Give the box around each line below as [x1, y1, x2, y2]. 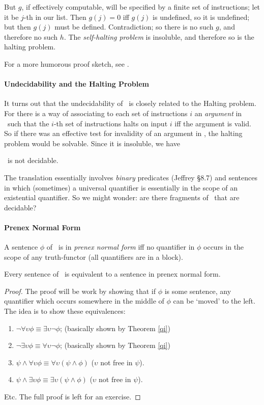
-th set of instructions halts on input [53, 118, 168, 128]
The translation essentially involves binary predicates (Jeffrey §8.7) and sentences [4, 172, 257, 182]
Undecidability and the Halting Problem [4, 78, 149, 89]
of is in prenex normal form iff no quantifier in [46, 241, 195, 252]
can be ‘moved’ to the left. [173, 295, 255, 306]
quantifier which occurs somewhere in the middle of [4, 295, 164, 306]
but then [4, 21, 31, 32]
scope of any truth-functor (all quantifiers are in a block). [4, 251, 183, 262]
